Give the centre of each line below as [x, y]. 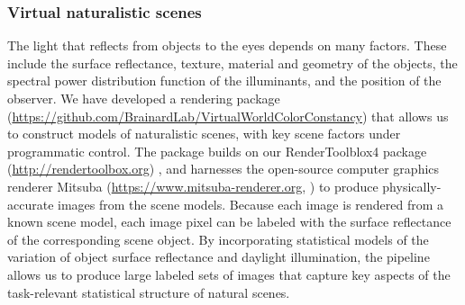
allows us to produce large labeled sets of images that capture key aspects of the [229, 274]
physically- [412, 186]
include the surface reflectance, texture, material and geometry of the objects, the [232, 63]
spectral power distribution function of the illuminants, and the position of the [224, 81]
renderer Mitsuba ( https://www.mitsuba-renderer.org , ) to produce [193, 186]
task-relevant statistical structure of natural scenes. [149, 292]
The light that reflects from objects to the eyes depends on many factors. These [227, 45]
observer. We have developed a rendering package [144, 98]
